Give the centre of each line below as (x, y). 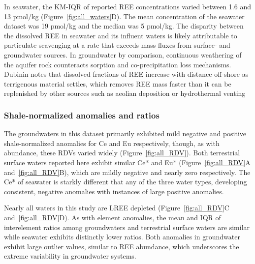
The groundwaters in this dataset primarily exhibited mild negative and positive (125, 133)
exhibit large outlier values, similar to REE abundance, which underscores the (122, 246)
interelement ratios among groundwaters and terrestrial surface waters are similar (127, 227)
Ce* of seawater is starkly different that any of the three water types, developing (126, 182)
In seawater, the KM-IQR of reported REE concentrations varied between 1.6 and (127, 6)
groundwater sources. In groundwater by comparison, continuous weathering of (123, 54)
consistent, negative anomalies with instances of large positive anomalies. (114, 191)
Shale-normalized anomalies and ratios (82, 115)
